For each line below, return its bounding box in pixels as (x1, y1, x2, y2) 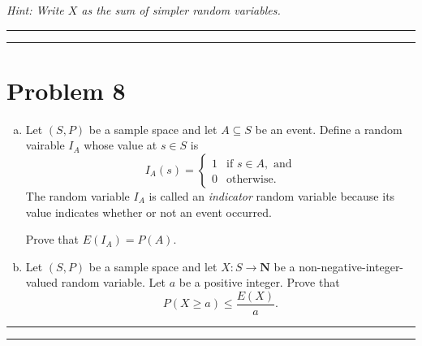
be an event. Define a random (255, 120, 403, 137)
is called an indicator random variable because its (149, 187, 395, 204)
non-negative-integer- (299, 257, 404, 275)
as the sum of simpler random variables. (81, 2, 281, 18)
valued (25, 274, 58, 291)
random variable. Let (61, 274, 166, 291)
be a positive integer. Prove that (179, 274, 340, 291)
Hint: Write (6, 2, 64, 18)
